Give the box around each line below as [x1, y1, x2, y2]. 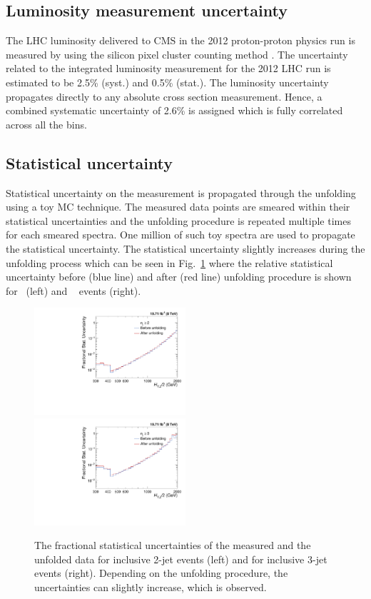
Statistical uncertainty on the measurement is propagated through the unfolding [6, 185, 356, 200]
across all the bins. [6, 116, 87, 131]
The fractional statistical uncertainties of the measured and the [34, 538, 311, 553]
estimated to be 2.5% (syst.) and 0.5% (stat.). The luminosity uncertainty [6, 74, 329, 89]
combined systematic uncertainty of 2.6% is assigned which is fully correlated [6, 103, 343, 118]
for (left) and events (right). [6, 283, 141, 298]
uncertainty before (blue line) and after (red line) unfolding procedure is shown [6, 269, 352, 284]
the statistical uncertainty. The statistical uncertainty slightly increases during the [6, 241, 365, 256]
